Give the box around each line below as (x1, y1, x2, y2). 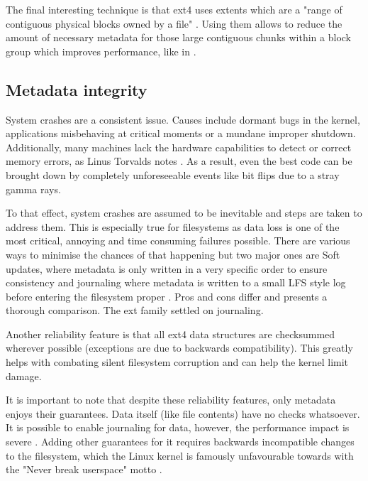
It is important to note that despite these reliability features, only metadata (6, 392, 336, 407)
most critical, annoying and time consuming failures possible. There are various (6, 233, 350, 248)
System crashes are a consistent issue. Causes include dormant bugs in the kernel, (6, 112, 360, 126)
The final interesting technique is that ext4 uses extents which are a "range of (6, 2, 342, 16)
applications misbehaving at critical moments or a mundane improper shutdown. (6, 126, 356, 141)
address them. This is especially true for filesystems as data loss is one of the (6, 219, 340, 234)
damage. (6, 368, 42, 383)
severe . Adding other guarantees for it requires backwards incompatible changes (6, 434, 355, 449)
